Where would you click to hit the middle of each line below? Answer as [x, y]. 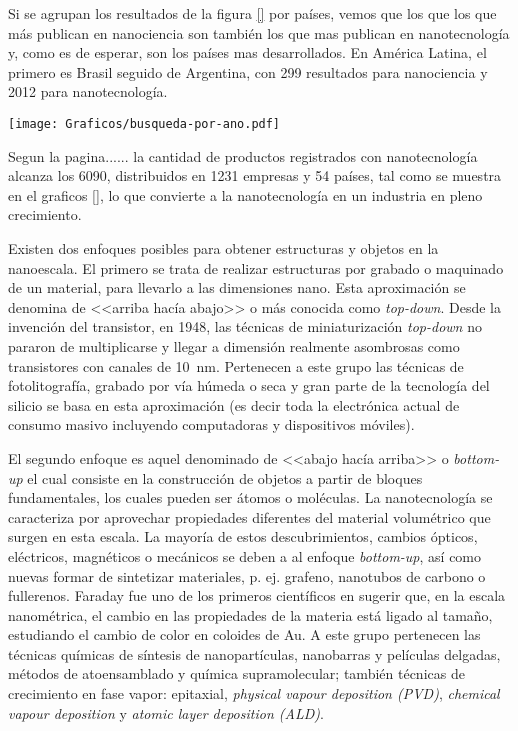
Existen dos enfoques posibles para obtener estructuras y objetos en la [223, 248]
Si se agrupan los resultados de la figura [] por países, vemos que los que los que [252, 13]
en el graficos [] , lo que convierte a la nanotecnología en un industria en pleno [245, 194]
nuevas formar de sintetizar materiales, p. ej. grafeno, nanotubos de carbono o [247, 575]
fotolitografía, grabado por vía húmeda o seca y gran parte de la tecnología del [249, 385]
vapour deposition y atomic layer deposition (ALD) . [166, 712]
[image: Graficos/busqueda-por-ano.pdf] [144, 123]
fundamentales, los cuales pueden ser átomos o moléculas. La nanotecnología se [250, 497]
